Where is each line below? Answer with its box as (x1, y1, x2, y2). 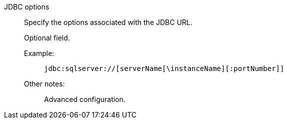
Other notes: (24, 79, 65, 88)
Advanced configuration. (44, 95, 125, 103)
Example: (24, 49, 54, 57)
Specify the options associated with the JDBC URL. (24, 18, 192, 26)
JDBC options (4, 2, 49, 11)
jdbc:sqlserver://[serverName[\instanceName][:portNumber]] (44, 64, 284, 72)
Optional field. (24, 33, 70, 42)
